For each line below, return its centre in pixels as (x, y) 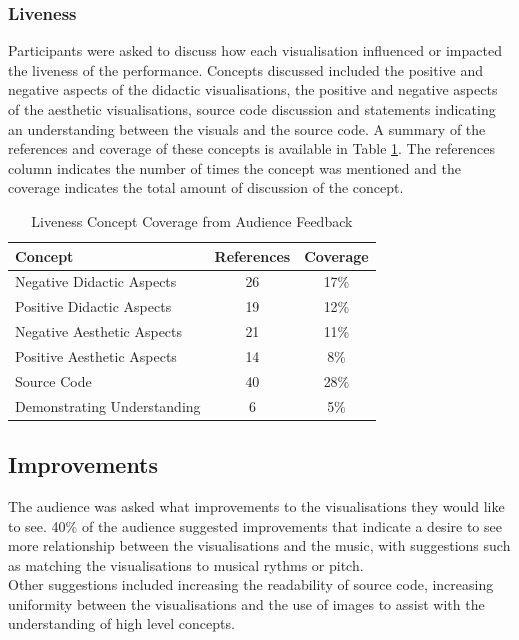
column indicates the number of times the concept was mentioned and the (234, 167)
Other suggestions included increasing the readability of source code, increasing (251, 584)
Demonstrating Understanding (108, 405)
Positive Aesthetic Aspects (96, 355)
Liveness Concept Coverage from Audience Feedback (192, 220)
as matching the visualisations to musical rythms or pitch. (186, 564)
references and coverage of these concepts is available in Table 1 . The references (251, 148)
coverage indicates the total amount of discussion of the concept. (206, 187)
